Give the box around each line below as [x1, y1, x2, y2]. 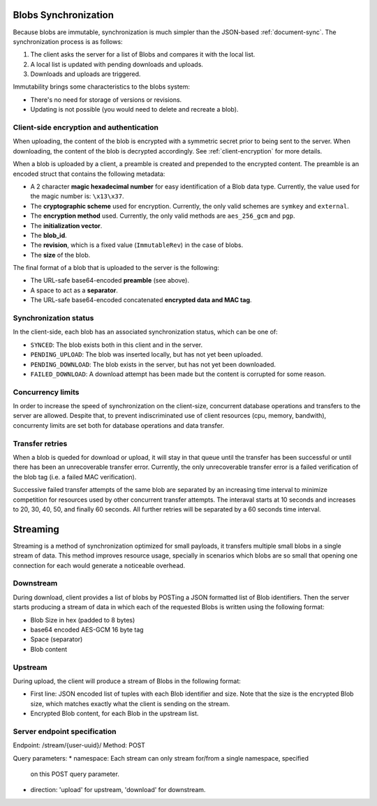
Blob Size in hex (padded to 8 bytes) [30, 615, 135, 624]
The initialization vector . [30, 221, 103, 230]
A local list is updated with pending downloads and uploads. [30, 60, 204, 68]
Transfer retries [13, 438, 68, 448]
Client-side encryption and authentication [13, 123, 158, 133]
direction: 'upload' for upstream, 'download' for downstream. [30, 786, 206, 794]
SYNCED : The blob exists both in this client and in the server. [30, 341, 202, 349]
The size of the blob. [30, 251, 91, 259]
